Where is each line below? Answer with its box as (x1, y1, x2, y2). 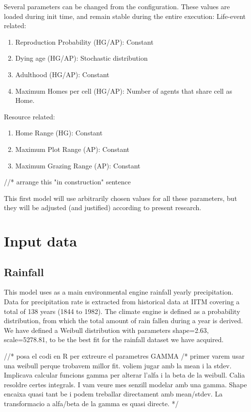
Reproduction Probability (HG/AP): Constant (15, 36, 154, 47)
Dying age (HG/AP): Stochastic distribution (15, 53, 148, 63)
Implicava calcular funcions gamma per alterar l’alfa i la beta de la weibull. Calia (4, 370, 245, 380)
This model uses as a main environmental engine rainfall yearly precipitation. (4, 287, 234, 297)
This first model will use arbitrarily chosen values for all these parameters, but (4, 193, 237, 203)
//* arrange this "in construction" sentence (4, 177, 131, 187)
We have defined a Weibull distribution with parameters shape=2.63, (4, 325, 209, 335)
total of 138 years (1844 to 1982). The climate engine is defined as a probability (4, 306, 240, 316)
